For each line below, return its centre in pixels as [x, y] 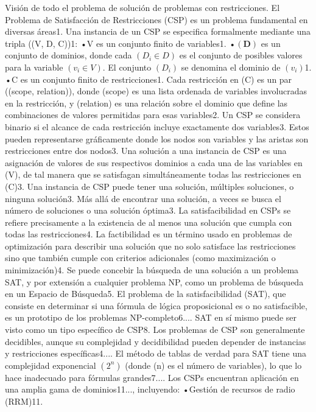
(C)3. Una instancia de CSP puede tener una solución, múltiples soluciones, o [149, 186]
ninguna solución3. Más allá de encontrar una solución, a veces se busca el [143, 198]
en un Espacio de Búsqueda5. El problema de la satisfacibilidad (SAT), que [146, 294]
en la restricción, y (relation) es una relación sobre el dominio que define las [146, 103]
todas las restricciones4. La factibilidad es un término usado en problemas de [149, 234]
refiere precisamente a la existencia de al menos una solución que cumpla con [149, 222]
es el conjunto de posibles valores [241, 55]
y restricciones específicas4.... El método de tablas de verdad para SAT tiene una [156, 353]
